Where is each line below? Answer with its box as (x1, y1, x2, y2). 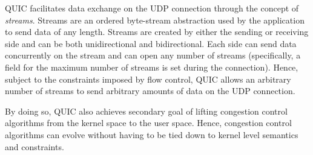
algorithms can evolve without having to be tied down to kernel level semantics (5, 128, 298, 141)
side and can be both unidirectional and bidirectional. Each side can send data (5, 37, 297, 49)
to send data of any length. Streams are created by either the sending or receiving (5, 25, 309, 38)
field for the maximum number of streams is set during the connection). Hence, (5, 60, 298, 73)
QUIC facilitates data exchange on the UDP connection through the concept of (5, 2, 299, 14)
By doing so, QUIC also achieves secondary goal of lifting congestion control (5, 104, 288, 117)
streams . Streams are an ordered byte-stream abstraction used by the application (5, 13, 305, 26)
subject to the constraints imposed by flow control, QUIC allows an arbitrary (5, 72, 291, 85)
